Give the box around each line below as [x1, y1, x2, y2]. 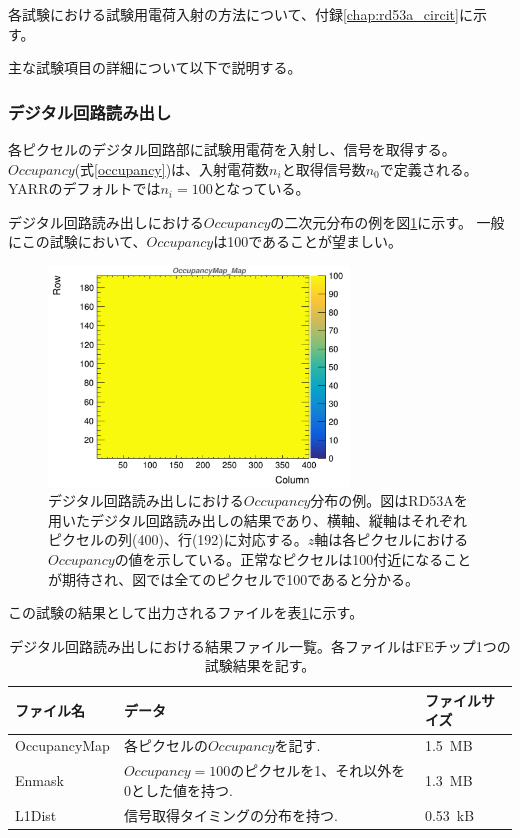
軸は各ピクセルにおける [314, 529, 469, 550]
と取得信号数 [281, 158, 366, 179]
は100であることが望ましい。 [213, 231, 403, 252]
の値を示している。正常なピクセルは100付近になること [114, 548, 472, 569]
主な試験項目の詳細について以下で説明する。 [8, 57, 302, 78]
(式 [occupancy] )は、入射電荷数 [74, 158, 270, 179]
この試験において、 [21, 231, 147, 252]
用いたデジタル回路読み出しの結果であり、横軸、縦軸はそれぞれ [48, 509, 468, 530]
